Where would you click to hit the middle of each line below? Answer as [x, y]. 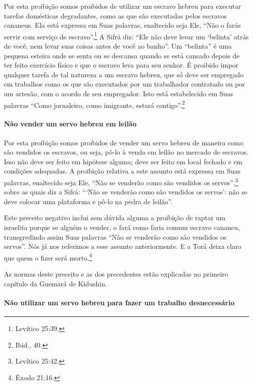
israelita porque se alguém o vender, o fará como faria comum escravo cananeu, [122, 227]
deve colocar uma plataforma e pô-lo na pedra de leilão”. [88, 201]
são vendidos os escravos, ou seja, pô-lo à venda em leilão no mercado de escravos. [126, 152]
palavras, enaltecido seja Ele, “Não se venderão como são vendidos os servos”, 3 [121, 182]
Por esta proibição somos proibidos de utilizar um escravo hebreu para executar [123, 6]
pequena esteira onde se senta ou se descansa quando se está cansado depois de [122, 55]
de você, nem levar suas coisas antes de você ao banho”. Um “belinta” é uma [118, 46]
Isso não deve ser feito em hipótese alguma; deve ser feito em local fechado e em [123, 161]
